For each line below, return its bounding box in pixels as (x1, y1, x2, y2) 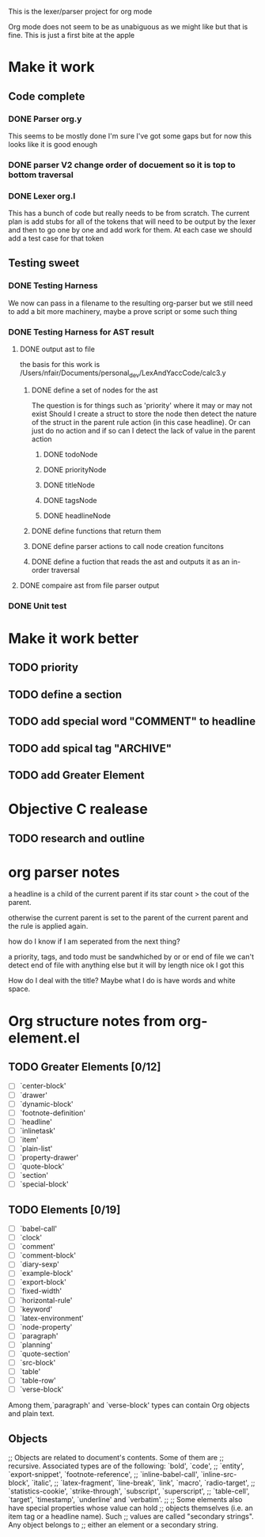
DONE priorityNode (43, 464, 107, 474)
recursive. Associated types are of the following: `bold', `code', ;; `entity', (8, 1461, 244, 1471)
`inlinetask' (19, 1126, 55, 1135)
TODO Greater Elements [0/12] (8, 1060, 161, 1074)
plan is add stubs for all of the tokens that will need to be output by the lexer (8, 217, 256, 226)
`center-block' (19, 1081, 66, 1091)
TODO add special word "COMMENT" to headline (8, 715, 256, 729)
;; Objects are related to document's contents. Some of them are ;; (8, 1453, 224, 1463)
